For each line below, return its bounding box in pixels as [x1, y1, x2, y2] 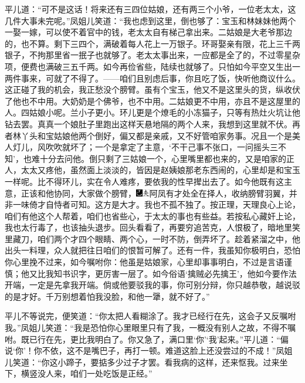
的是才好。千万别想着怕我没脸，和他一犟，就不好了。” [5, 290, 210, 302]
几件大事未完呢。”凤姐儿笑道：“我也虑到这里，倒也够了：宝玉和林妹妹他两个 [5, 14, 296, 26]
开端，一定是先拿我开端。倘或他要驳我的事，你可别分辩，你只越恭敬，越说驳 [5, 279, 300, 291]
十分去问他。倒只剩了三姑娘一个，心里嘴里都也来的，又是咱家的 [39, 152, 286, 164]
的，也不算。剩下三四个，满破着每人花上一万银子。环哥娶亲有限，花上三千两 [5, 37, 300, 49]
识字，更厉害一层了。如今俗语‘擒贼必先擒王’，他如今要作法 [70, 267, 297, 279]
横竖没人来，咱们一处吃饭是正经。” [21, 367, 152, 379]
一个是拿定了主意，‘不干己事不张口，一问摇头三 [94, 141, 278, 153]
